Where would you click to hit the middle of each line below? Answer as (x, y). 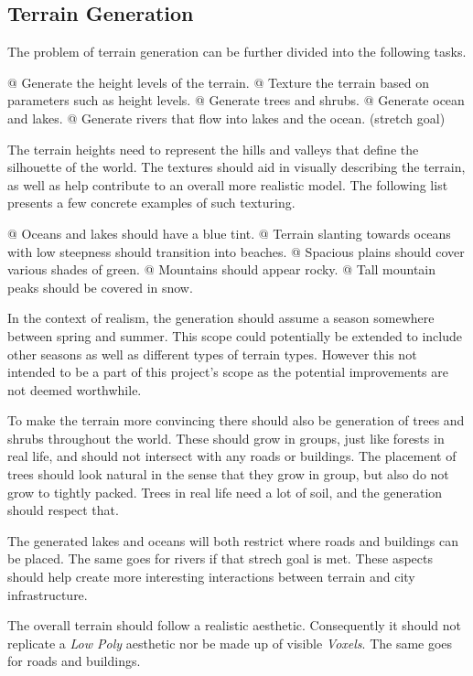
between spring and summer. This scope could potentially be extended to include (235, 335)
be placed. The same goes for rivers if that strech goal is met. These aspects (220, 558)
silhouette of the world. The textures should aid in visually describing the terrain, (236, 167)
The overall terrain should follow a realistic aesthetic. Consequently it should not (234, 625)
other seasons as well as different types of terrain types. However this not (212, 354)
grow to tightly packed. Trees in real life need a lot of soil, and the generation (225, 492)
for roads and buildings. (74, 661)
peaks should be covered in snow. (100, 287)
